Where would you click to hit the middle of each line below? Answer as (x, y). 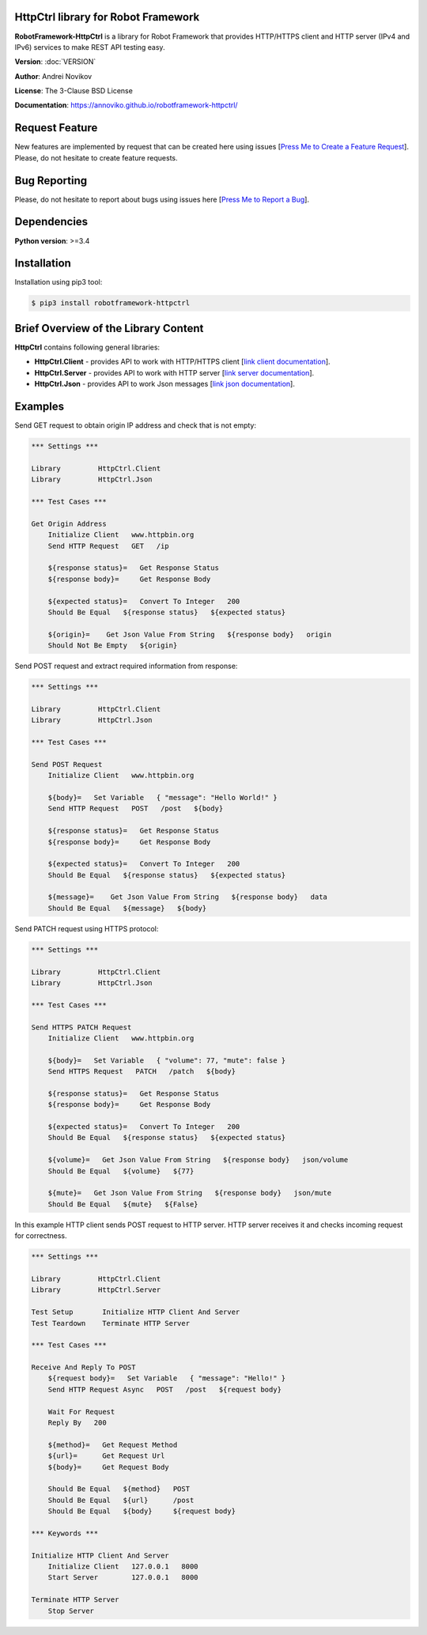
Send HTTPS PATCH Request (81, 1027)
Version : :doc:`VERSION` (55, 62)
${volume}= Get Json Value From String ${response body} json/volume (198, 1160)
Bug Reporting (51, 181)
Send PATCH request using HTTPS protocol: (87, 928)
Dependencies (51, 222)
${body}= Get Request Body (108, 1467)
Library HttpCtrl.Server (96, 1290)
